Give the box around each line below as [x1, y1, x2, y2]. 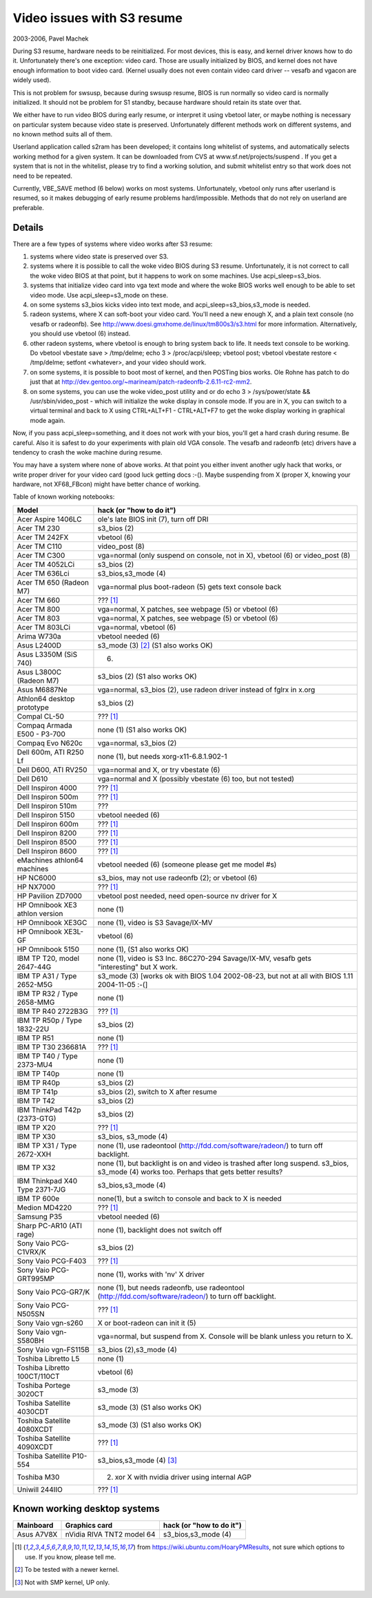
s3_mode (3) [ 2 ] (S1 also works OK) [97, 641, 214, 650]
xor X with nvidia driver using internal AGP [114, 1472, 251, 1482]
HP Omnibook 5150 [17, 944, 79, 954]
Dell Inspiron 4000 [17, 782, 77, 792]
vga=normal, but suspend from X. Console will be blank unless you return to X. [97, 1331, 353, 1341]
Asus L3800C [17, 667, 62, 676]
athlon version [17, 909, 63, 918]
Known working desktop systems [12, 1503, 160, 1515]
